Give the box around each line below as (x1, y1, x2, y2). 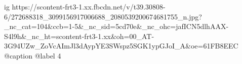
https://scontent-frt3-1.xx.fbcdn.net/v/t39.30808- (12, 1, 166, 11)
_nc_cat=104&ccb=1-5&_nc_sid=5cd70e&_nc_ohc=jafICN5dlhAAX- (4, 21, 229, 31)
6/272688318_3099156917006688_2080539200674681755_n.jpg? (4, 11, 202, 21)
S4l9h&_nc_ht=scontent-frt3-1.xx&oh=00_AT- (4, 30, 154, 41)
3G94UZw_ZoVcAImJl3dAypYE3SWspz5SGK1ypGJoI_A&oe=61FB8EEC (4, 40, 238, 51)
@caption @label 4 (4, 50, 61, 60)
